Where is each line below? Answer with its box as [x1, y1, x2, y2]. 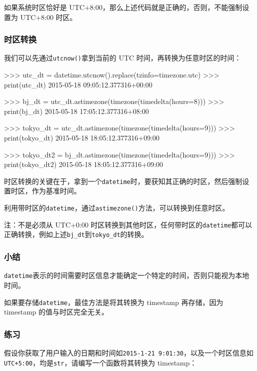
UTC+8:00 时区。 [20, 11, 77, 22]
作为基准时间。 [31, 185, 81, 196]
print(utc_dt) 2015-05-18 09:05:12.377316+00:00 [4, 79, 153, 89]
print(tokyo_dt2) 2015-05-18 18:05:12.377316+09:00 [4, 159, 163, 169]
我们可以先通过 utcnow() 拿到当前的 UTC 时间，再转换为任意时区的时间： [4, 52, 242, 63]
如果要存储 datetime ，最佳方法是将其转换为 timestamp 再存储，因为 [4, 296, 224, 307]
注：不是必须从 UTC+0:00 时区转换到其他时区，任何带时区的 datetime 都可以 [4, 219, 253, 229]
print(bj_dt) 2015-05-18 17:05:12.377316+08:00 [4, 105, 149, 116]
